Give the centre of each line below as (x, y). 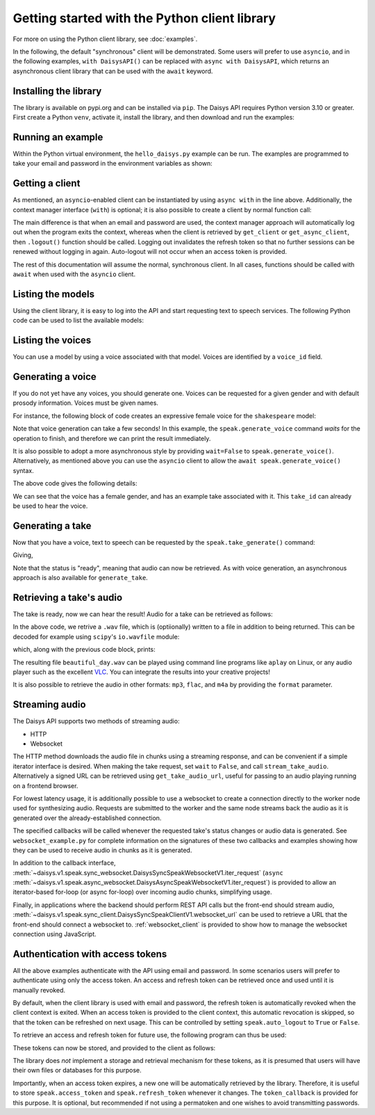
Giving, (23, 555)
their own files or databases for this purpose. (77, 1070)
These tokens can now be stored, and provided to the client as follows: (114, 1048)
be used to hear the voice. (50, 506)
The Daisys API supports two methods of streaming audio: (96, 721)
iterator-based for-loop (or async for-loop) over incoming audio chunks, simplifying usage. (142, 892)
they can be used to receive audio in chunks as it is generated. (102, 850)
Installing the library (57, 91)
